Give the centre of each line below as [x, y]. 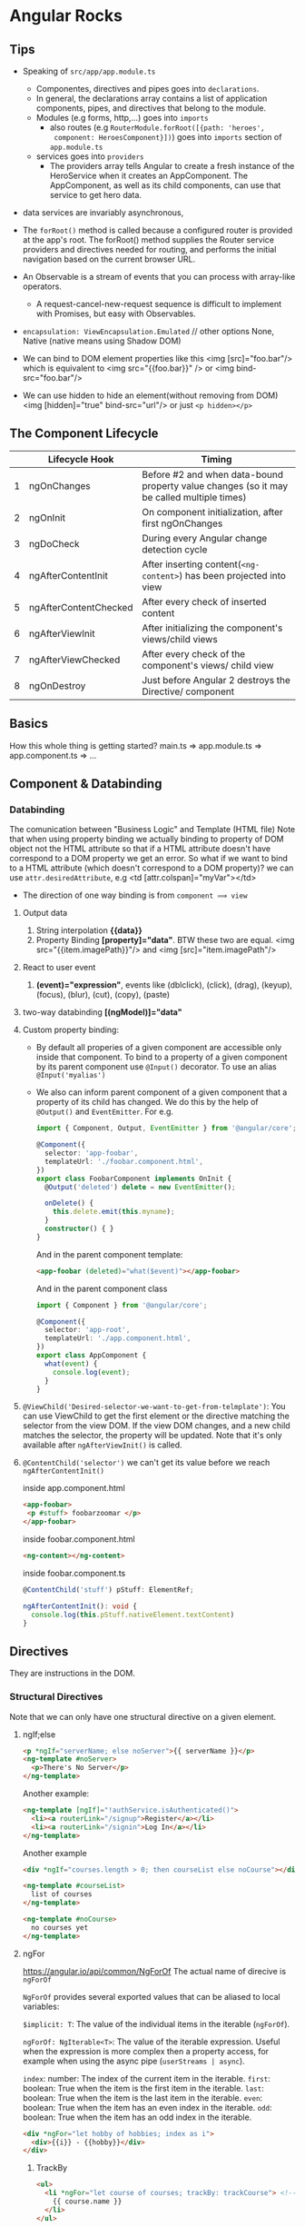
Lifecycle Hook [81, 459]
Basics [29, 724]
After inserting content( [192, 564]
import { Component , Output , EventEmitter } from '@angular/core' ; [166, 1128]
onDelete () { [69, 1203]
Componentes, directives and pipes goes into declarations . [148, 89]
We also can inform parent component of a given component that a [162, 1092]
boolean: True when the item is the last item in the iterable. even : [143, 2098]
